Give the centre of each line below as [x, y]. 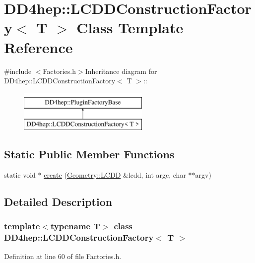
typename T [75, 226]
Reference [38, 47]
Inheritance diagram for [121, 71]
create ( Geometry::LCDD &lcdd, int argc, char [115, 175]
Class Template [130, 28]
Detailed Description [58, 202]
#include [18, 71]
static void [20, 175]
